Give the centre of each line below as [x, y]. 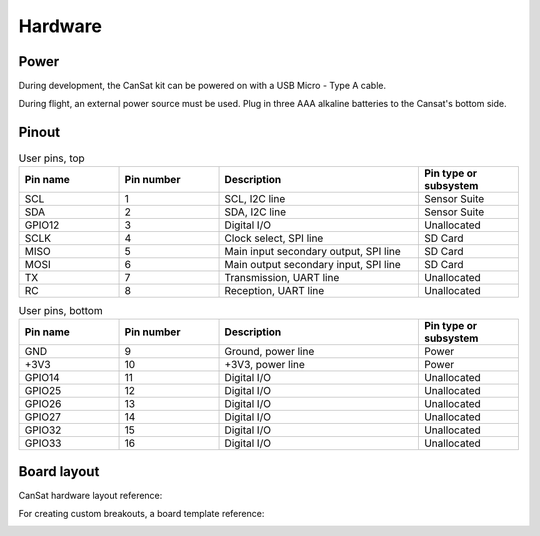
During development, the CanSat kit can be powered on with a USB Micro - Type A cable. [202, 86]
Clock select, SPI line [274, 238]
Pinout [39, 132]
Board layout [59, 471]
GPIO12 [42, 225]
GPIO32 [43, 430]
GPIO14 [42, 378]
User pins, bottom [61, 310]
